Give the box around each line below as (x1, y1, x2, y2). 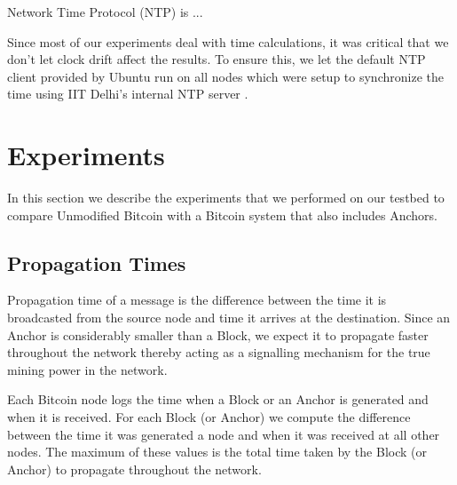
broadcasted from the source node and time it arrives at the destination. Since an (7, 308, 451, 327)
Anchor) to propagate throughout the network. (7, 459, 262, 478)
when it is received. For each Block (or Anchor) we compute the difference (7, 408, 411, 426)
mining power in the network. (7, 360, 168, 378)
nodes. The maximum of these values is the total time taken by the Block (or (7, 442, 427, 461)
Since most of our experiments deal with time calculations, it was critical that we (7, 32, 449, 51)
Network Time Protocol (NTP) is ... (7, 3, 203, 20)
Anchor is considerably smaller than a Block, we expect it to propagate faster (7, 325, 429, 344)
